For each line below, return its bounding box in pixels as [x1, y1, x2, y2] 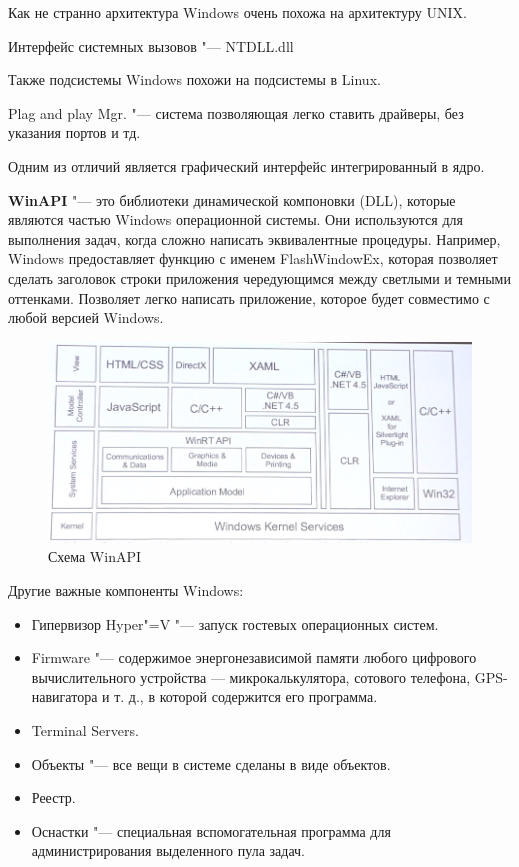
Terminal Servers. [31, 719, 139, 740]
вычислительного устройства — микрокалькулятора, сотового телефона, [31, 666, 471, 687]
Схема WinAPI [48, 546, 141, 567]
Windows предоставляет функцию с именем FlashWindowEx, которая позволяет [8, 248, 498, 269]
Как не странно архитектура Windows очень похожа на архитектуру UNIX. [8, 2, 467, 22]
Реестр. [31, 787, 76, 808]
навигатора [31, 686, 98, 707]
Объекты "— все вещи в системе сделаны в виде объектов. [31, 753, 391, 774]
